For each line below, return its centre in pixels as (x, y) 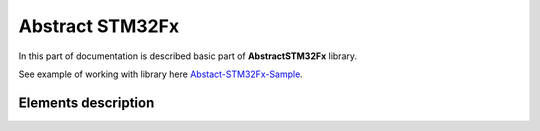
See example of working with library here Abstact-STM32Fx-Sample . (161, 74)
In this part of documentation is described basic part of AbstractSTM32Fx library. (188, 56)
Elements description (86, 102)
